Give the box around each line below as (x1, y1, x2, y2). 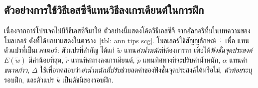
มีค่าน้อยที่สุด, (28, 54, 64, 65)
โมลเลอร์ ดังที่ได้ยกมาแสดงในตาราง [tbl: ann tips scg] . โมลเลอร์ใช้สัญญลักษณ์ (4, 35, 217, 45)
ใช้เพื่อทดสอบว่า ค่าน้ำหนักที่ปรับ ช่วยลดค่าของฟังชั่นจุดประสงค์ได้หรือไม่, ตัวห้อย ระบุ (40, 64, 252, 75)
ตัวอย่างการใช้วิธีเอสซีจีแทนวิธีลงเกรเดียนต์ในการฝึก (4, 2, 204, 17)
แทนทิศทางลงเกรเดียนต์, (71, 54, 135, 65)
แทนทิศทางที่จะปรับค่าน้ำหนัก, (142, 54, 221, 65)
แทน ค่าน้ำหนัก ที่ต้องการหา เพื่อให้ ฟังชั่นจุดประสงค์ (124, 45, 253, 55)
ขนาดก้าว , (4, 64, 30, 75)
